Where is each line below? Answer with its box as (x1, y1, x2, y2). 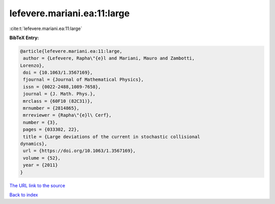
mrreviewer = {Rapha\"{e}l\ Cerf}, (23, 112, 112, 118)
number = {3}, (23, 120, 58, 125)
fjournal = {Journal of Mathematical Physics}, (23, 77, 144, 82)
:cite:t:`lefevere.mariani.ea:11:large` (9, 25, 82, 32)
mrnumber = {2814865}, (23, 105, 80, 111)
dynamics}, (20, 141, 47, 147)
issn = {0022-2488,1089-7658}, (23, 84, 101, 90)
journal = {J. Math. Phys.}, (23, 91, 96, 97)
